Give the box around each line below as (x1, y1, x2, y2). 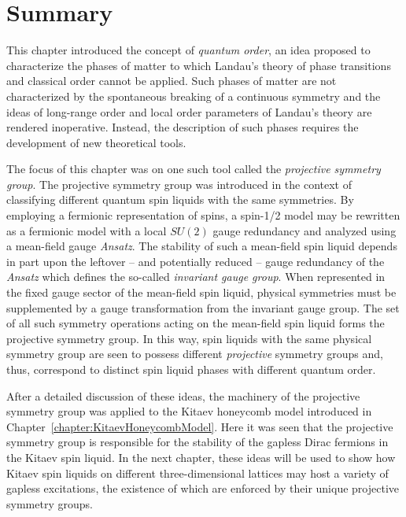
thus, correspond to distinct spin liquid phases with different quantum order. (6, 361, 376, 377)
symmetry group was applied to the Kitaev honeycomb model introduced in (6, 403, 372, 419)
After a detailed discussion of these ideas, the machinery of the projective (6, 387, 360, 404)
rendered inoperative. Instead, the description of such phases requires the (6, 119, 359, 135)
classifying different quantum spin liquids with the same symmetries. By (6, 191, 354, 208)
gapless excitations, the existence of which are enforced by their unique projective (6, 480, 399, 497)
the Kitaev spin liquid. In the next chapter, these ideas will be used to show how (6, 449, 396, 465)
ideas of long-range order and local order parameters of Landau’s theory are (6, 103, 372, 120)
